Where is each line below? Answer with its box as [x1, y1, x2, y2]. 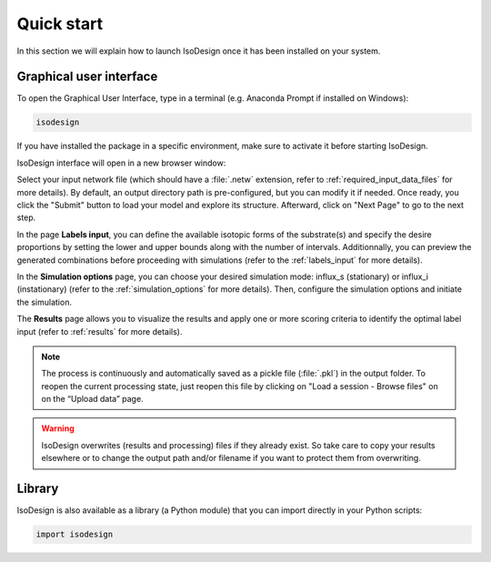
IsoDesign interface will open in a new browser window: [16, 157, 226, 168]
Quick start [16, 14, 104, 34]
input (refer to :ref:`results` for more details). [16, 326, 183, 336]
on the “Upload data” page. [41, 394, 145, 405]
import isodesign [35, 529, 114, 540]
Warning [41, 423, 75, 434]
